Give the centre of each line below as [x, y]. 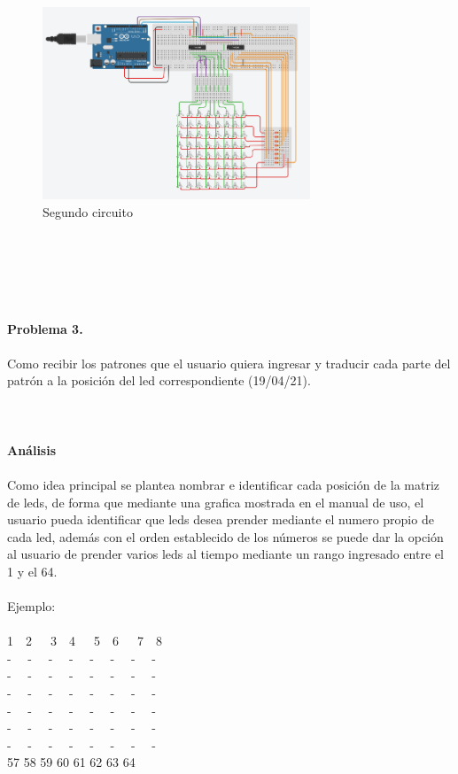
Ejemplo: [31, 606]
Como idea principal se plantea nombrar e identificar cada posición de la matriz [224, 484]
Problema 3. [45, 328]
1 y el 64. [32, 571]
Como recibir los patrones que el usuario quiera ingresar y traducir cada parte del [229, 363]
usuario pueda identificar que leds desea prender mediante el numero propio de [221, 519]
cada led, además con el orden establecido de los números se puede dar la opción [225, 536]
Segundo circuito [88, 212]
